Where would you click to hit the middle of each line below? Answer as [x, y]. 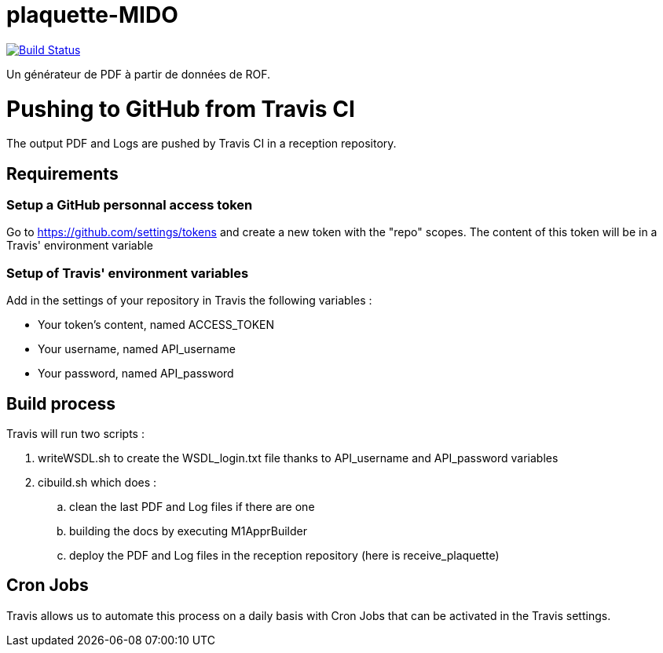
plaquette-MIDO [92, 15]
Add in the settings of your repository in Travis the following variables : [189, 301]
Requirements [62, 173]
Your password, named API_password [136, 374]
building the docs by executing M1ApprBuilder [188, 531]
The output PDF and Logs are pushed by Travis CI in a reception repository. [201, 144]
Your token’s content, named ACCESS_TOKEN [156, 325]
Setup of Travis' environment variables [128, 273]
